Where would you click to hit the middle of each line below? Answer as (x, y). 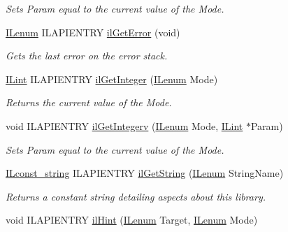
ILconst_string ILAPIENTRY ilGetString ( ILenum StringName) (145, 173)
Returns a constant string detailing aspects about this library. (136, 196)
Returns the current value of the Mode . (89, 102)
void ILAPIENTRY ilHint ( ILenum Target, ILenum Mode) (132, 220)
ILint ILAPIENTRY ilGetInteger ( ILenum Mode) (112, 79)
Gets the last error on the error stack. (87, 56)
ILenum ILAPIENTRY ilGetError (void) (93, 32)
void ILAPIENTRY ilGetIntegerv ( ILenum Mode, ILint (124, 125)
